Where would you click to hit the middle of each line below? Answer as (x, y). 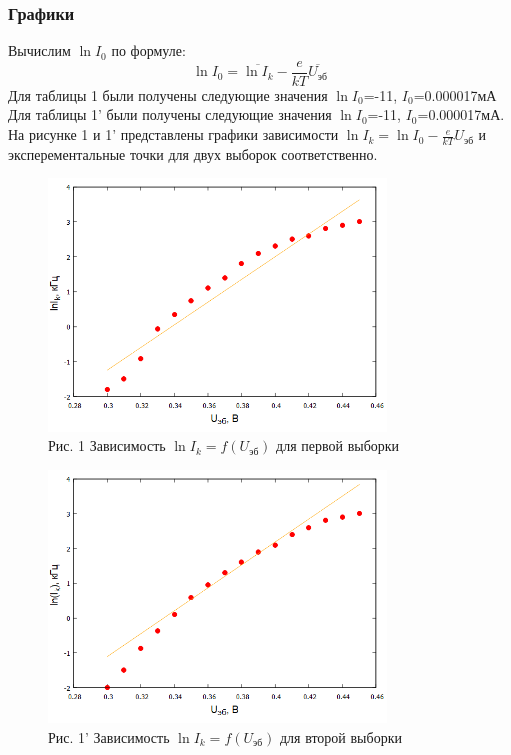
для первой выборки (338, 445)
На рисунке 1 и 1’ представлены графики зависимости (173, 134)
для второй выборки (340, 736)
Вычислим (39, 50)
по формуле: (148, 50)
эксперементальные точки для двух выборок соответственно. (193, 153)
